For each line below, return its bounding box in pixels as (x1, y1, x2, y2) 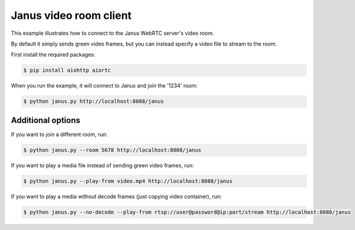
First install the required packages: (11, 51, 96, 59)
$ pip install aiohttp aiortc (23, 67, 111, 74)
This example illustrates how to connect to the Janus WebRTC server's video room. (11, 30, 214, 37)
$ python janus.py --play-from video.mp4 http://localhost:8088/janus (23, 177, 233, 184)
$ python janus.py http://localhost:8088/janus (23, 98, 164, 105)
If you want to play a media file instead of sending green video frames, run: (11, 161, 195, 169)
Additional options (11, 115, 80, 125)
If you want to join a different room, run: (11, 131, 108, 138)
